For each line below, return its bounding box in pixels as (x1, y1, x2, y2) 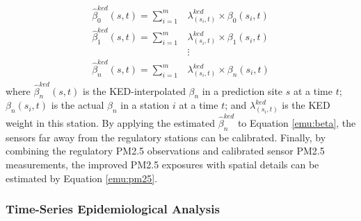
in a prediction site (202, 83, 283, 98)
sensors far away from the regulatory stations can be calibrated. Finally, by (6, 130, 326, 144)
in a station (120, 98, 170, 112)
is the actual (51, 98, 104, 112)
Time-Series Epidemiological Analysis (6, 200, 220, 218)
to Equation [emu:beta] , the (237, 115, 356, 130)
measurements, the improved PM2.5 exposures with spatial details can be (6, 157, 319, 171)
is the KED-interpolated (83, 83, 186, 98)
